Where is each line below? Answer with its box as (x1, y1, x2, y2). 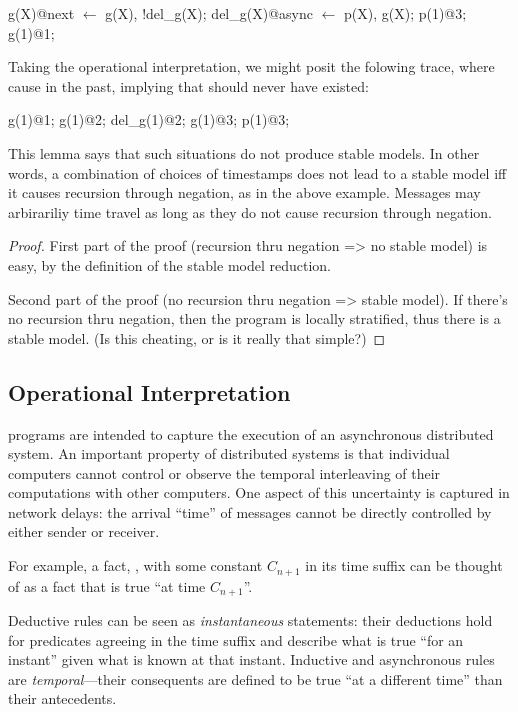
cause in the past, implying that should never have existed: (8, 75, 369, 96)
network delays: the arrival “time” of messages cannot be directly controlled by (8, 501, 492, 522)
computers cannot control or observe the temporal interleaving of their (8, 462, 441, 483)
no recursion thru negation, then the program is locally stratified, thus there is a (8, 308, 501, 329)
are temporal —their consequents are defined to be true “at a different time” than (8, 668, 503, 689)
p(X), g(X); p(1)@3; (344, 3, 467, 23)
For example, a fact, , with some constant (8, 555, 263, 576)
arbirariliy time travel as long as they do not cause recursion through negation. (8, 201, 492, 222)
